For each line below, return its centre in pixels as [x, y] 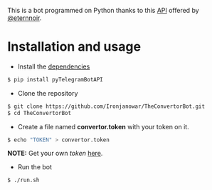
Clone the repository [48, 93]
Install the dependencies [54, 66]
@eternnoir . [25, 18]
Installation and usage [74, 47]
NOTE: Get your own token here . [55, 154]
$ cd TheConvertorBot [39, 113]
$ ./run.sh [23, 180]
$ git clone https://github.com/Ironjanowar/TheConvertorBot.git [106, 106]
